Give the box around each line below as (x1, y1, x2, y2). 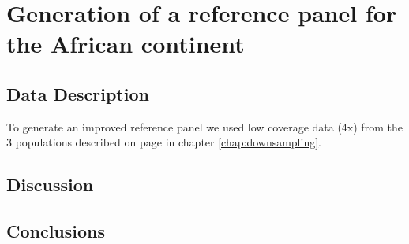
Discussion (6, 172, 94, 197)
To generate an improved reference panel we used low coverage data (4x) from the (6, 118, 403, 135)
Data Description (6, 81, 149, 105)
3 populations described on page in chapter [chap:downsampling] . (6, 134, 321, 150)
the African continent (6, 28, 245, 60)
